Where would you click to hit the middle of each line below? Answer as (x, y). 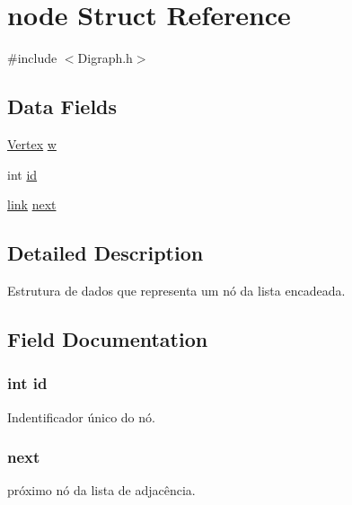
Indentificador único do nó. (81, 416)
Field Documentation (108, 338)
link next (32, 204)
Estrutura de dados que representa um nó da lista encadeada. (176, 290)
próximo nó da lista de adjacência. (101, 490)
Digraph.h (105, 58)
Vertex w (32, 143)
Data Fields (62, 106)
